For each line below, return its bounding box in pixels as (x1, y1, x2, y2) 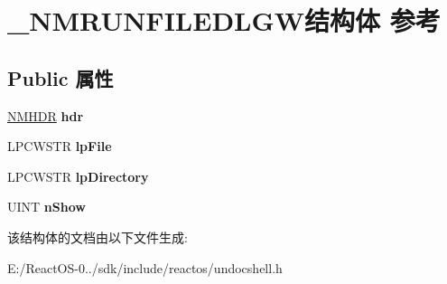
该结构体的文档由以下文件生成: (7, 227, 188, 246)
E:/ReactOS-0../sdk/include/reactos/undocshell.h (7, 258, 283, 277)
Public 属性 (7, 63, 114, 91)
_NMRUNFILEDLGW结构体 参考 (7, 2, 441, 39)
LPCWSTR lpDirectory (7, 166, 149, 185)
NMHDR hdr (7, 106, 84, 125)
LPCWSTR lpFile (7, 137, 112, 156)
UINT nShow (7, 197, 86, 216)
